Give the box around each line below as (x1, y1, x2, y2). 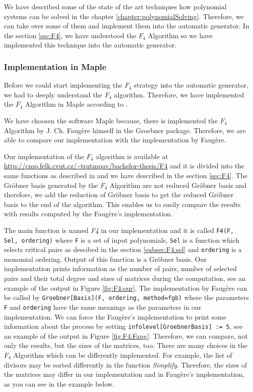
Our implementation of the (4, 151, 84, 161)
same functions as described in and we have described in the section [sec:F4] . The (4, 170, 248, 180)
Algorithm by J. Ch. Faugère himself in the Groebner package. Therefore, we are (4, 125, 246, 135)
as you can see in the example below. (4, 378, 115, 389)
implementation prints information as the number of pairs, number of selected (4, 263, 237, 274)
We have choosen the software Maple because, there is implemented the (4, 115, 218, 125)
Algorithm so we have (148, 30, 213, 40)
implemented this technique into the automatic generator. (4, 40, 177, 50)
